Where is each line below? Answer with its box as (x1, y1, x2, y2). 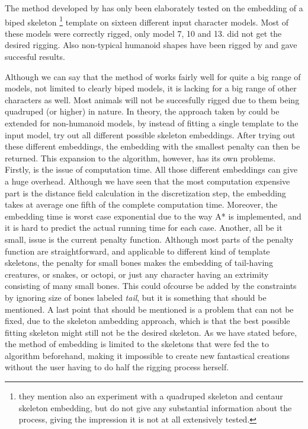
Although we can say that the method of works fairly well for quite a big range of (5, 70, 301, 82)
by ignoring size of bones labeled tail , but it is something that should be (5, 291, 267, 303)
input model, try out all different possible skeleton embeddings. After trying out (5, 128, 296, 141)
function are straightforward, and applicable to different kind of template (5, 244, 270, 257)
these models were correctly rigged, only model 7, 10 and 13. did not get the (5, 27, 282, 39)
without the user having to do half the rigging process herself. (5, 361, 229, 373)
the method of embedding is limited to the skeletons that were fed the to (5, 338, 269, 350)
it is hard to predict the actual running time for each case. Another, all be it (5, 221, 283, 234)
